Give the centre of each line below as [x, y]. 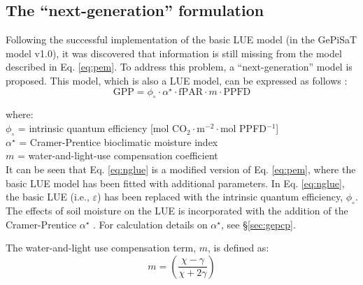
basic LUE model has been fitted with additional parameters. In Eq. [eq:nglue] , [175, 183]
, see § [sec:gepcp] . [258, 224]
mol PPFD [243, 128]
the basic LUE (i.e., [48, 197]
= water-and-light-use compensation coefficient [118, 155]
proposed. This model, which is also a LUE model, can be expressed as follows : [177, 80]
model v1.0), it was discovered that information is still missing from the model [174, 53]
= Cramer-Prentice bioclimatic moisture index [119, 141]
